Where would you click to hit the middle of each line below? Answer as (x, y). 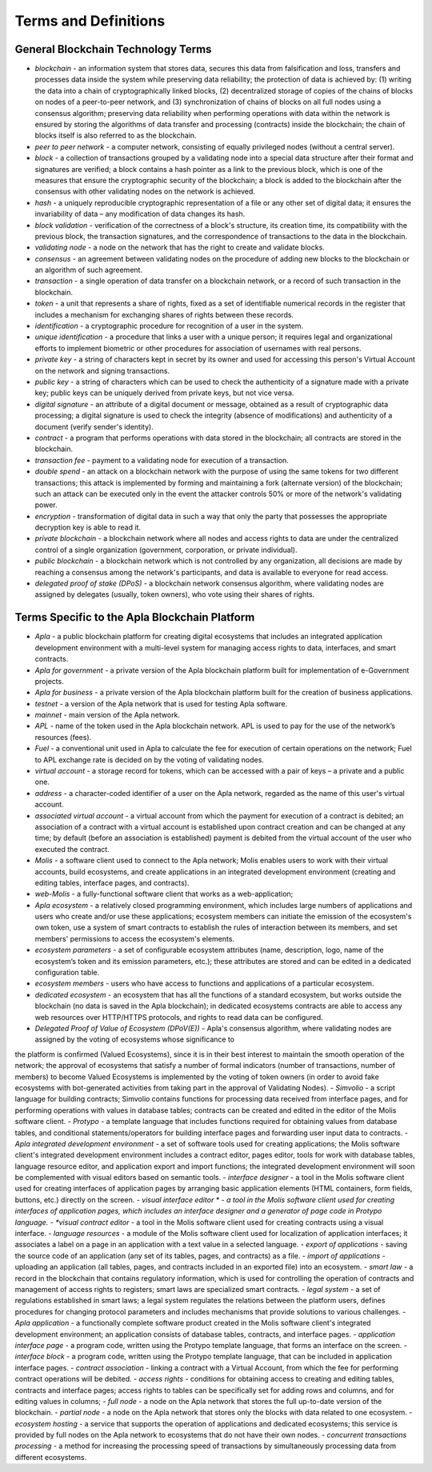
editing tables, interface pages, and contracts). (112, 882)
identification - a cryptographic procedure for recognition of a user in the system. (169, 326)
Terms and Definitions (90, 21)
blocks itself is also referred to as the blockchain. (116, 135)
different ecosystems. (51, 1457)
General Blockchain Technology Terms (113, 49)
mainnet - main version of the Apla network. (107, 715)
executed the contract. (72, 849)
